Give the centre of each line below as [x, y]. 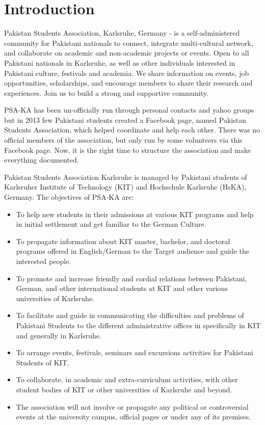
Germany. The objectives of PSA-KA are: [69, 197]
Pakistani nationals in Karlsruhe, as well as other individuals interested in [120, 62]
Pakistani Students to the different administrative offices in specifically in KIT [138, 325]
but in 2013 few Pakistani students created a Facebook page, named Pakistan [125, 119]
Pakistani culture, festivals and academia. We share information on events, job [127, 73]
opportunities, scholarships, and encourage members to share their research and [128, 83]
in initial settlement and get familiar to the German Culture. [111, 224]
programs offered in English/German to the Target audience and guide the [133, 251]
